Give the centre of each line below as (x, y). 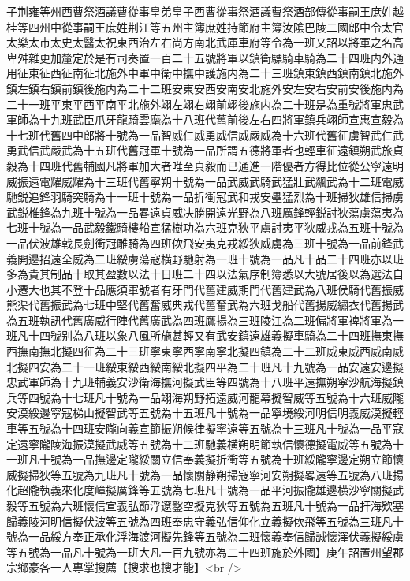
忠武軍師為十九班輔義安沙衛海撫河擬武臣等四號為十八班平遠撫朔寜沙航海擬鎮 (205, 382)
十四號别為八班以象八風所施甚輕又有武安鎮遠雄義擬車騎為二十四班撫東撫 (216, 335)
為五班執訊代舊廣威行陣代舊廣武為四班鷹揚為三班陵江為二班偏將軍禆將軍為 (199, 320)
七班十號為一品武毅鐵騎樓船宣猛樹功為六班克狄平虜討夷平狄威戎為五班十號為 (205, 227)
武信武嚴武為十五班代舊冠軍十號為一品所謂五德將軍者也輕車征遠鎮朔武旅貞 (210, 150)
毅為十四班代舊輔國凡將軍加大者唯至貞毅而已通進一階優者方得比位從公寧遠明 (205, 165)
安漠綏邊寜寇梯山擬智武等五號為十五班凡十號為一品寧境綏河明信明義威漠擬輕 (205, 413)
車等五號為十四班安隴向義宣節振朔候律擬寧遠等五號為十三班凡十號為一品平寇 (205, 428)
